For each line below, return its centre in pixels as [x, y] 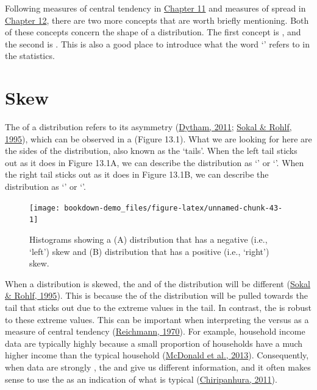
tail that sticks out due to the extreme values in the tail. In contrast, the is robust [158, 307]
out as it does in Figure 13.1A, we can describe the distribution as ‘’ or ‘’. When [155, 162]
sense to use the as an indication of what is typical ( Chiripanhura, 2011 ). [141, 379]
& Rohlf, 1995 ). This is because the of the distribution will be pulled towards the [156, 295]
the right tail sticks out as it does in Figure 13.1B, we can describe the [137, 174]
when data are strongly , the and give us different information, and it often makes [158, 367]
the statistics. [30, 56]
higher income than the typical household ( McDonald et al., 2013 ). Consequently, [157, 355]
